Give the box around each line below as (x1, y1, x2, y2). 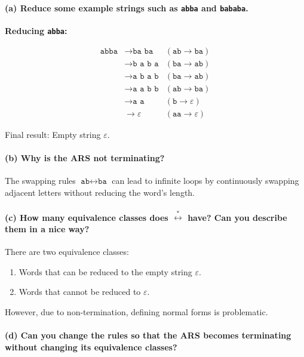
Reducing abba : (5, 24, 67, 36)
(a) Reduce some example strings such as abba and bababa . (5, 1, 248, 14)
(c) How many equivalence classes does (5, 211, 168, 223)
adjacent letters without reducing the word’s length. (5, 186, 195, 198)
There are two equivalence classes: (5, 245, 129, 258)
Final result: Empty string (5, 128, 101, 140)
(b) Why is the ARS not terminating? (5, 151, 165, 164)
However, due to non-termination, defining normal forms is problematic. (5, 306, 268, 318)
